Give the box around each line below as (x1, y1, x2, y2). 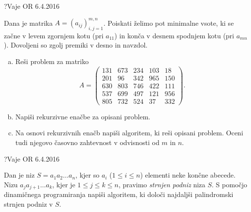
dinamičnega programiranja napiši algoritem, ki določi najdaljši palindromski (4, 189, 233, 199)
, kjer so (75, 170, 100, 180)
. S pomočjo (212, 179, 248, 189)
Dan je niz (4, 170, 35, 180)
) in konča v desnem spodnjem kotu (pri (114, 30, 234, 40)
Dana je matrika (4, 17, 53, 28)
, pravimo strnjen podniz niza (118, 179, 206, 189)
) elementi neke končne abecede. (140, 170, 236, 180)
